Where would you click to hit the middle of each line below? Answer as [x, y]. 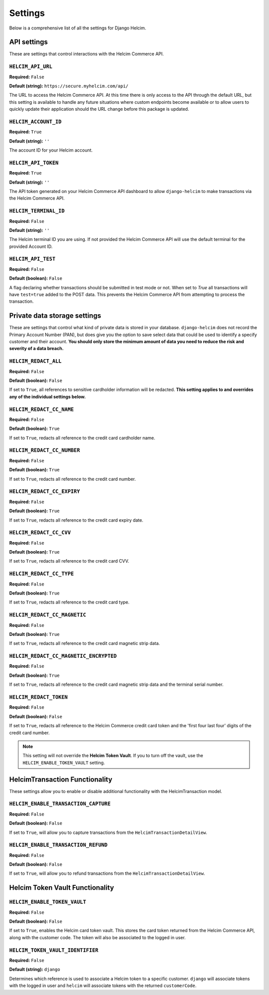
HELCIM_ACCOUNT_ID [35, 121]
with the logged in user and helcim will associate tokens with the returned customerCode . [103, 986]
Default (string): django [35, 970]
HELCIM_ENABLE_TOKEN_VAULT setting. [64, 763]
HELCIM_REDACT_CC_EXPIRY [45, 492]
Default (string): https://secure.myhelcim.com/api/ [69, 86]
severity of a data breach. [37, 349]
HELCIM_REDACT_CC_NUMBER [45, 450]
